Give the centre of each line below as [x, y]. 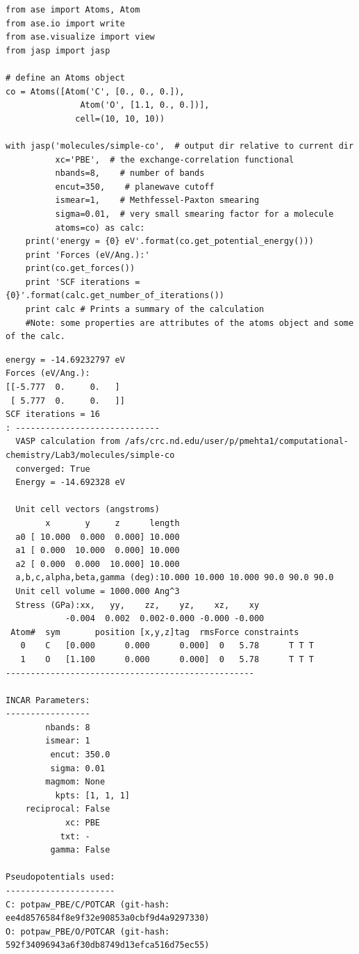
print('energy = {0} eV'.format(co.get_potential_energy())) [169, 241]
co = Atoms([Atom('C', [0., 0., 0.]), [95, 91]
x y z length [112, 523]
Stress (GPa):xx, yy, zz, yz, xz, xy [137, 605]
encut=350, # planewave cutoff [135, 187]
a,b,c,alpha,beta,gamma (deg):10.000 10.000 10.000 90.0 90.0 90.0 [175, 578]
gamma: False [80, 850]
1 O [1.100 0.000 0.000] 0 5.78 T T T [167, 659]
